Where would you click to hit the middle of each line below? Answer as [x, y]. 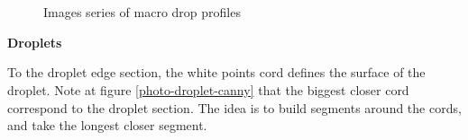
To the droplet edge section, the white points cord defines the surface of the [216, 72]
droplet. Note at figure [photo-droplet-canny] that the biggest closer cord [208, 89]
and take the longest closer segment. [107, 125]
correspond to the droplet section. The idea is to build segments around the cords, [234, 107]
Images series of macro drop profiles [142, 12]
